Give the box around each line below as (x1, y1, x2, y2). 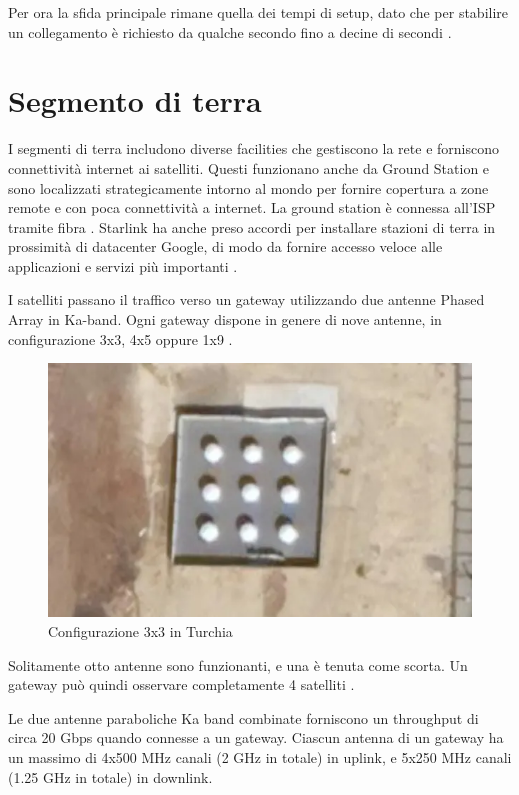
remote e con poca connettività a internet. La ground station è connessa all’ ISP (8, 197, 496, 218)
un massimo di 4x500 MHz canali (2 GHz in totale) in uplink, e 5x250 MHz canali (8, 746, 512, 767)
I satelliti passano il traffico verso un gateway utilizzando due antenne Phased (8, 289, 485, 310)
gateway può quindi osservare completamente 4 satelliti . (8, 674, 355, 695)
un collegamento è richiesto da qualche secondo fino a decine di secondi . (8, 21, 452, 42)
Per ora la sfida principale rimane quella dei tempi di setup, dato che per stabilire (8, 2, 509, 22)
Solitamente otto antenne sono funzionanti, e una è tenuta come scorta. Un (8, 654, 468, 675)
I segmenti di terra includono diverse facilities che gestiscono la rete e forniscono (8, 138, 499, 159)
